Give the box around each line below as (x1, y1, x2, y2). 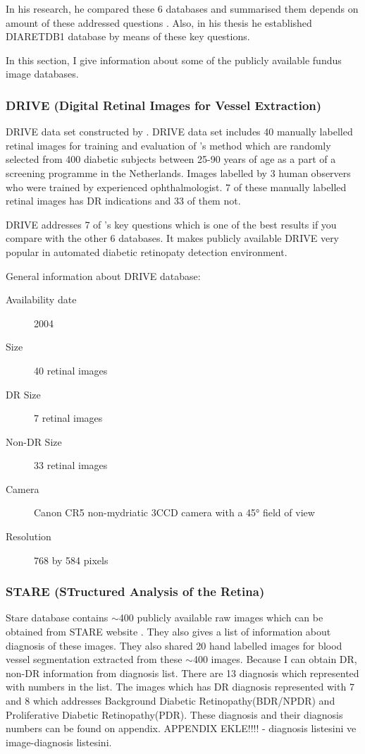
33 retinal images (34, 458, 108, 473)
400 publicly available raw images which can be (118, 610, 323, 625)
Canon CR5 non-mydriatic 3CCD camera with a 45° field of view (34, 505, 315, 520)
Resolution (6, 529, 51, 544)
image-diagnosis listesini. (6, 734, 112, 749)
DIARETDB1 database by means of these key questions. (6, 29, 250, 44)
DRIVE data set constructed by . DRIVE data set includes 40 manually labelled (6, 124, 353, 139)
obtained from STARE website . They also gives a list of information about (6, 624, 331, 639)
